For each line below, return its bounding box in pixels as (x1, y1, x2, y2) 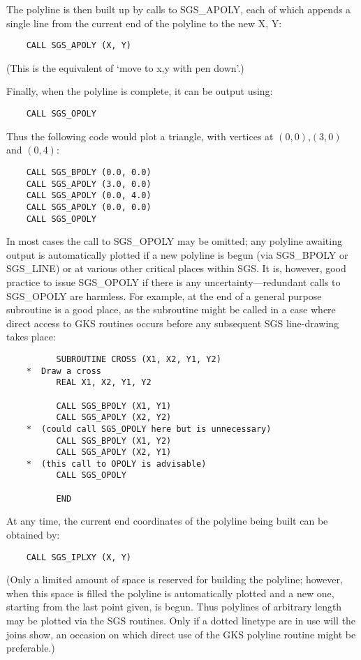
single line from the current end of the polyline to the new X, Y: (6, 15, 282, 30)
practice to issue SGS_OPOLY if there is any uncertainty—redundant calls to (6, 274, 341, 289)
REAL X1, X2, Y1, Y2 (56, 377, 152, 388)
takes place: (6, 329, 56, 344)
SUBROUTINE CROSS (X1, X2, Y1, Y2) (56, 354, 221, 364)
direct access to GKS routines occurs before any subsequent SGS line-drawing (6, 315, 339, 330)
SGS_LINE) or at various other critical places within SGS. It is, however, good (6, 261, 346, 276)
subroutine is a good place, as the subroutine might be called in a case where (6, 302, 336, 317)
